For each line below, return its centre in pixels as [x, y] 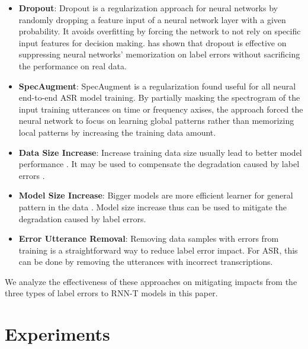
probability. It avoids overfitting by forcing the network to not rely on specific [160, 31]
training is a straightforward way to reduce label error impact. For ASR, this [158, 250]
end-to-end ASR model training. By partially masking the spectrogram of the [159, 97]
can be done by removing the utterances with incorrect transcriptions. [146, 262]
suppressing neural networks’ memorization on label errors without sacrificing [159, 54]
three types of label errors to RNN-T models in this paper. [111, 293]
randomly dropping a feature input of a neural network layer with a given [152, 19]
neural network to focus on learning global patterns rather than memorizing [156, 121]
